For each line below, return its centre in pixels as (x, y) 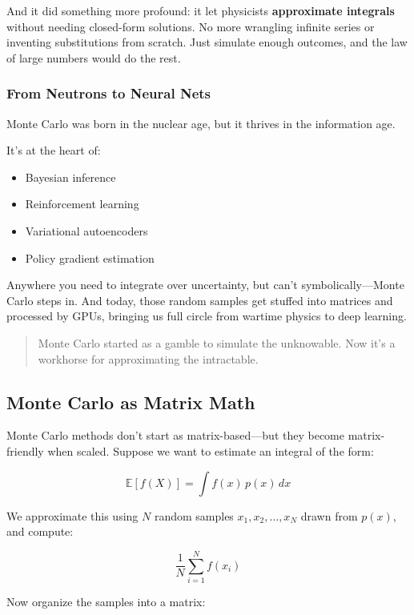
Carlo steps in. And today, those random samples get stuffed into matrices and (200, 300)
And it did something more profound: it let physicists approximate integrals (201, 10)
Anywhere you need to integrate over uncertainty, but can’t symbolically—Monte (205, 285)
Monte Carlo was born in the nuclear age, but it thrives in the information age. (201, 123)
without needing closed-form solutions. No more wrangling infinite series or (191, 26)
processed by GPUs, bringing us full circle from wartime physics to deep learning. (207, 316)
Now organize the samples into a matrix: (106, 601)
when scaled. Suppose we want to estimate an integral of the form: (211, 450)
